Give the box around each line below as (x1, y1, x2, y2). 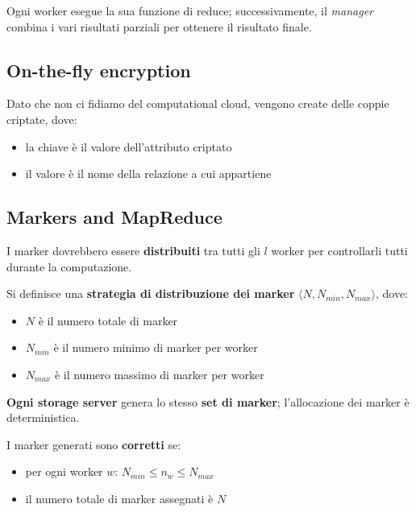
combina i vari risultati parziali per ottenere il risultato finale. (6, 18, 312, 35)
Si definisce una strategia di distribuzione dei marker (6, 285, 295, 302)
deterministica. (6, 409, 80, 426)
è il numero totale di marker (38, 312, 178, 328)
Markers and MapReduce (6, 204, 223, 229)
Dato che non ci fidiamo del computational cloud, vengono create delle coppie (6, 95, 389, 112)
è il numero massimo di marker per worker (54, 365, 264, 382)
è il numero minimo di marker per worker (53, 339, 258, 356)
